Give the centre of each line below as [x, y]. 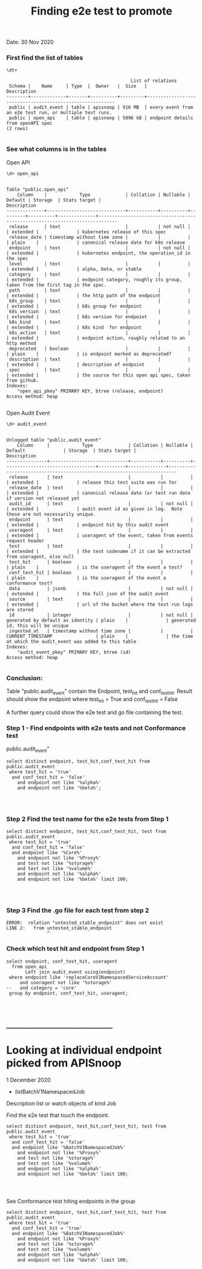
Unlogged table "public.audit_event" [54, 440]
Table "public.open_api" [37, 189]
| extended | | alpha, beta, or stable [74, 269]
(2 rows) [17, 129]
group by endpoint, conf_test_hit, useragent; [69, 993]
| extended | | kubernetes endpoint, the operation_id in [98, 253]
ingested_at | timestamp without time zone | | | [101, 631]
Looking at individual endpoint [84, 1050]
